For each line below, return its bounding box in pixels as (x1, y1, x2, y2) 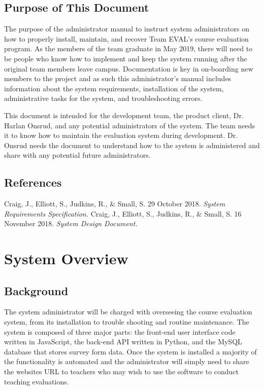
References (4, 174, 62, 190)
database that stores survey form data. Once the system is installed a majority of (4, 346, 257, 357)
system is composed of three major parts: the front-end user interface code (4, 326, 236, 337)
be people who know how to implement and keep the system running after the (4, 53, 247, 63)
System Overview (4, 248, 128, 269)
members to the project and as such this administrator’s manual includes (4, 73, 232, 84)
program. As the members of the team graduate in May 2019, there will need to (4, 43, 253, 54)
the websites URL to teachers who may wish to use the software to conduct (4, 366, 239, 377)
